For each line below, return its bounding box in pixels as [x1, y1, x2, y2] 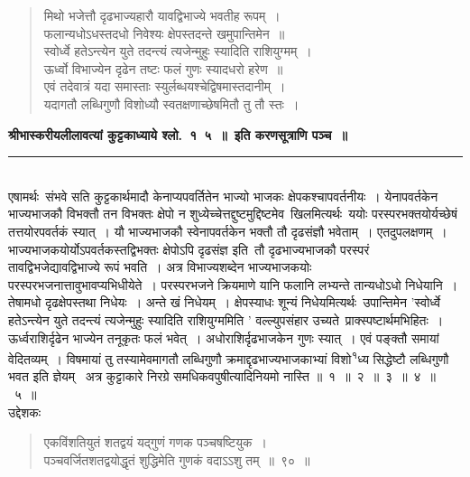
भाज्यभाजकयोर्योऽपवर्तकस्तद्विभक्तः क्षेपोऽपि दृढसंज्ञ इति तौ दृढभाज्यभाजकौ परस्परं [8, 239, 370, 258]
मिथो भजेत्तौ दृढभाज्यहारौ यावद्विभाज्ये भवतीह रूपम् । [43, 6, 281, 24]
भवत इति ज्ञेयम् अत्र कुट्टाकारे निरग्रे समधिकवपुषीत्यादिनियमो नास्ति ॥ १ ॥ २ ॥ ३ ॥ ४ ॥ [8, 367, 437, 386]
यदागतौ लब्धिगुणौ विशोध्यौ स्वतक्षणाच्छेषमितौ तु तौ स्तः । [43, 94, 300, 113]
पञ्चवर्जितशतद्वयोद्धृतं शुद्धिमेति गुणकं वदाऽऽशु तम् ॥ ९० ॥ [43, 450, 310, 469]
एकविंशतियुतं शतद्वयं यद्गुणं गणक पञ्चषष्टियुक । [43, 433, 267, 452]
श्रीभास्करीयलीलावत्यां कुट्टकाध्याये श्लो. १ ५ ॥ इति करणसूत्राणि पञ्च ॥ [8, 125, 347, 144]
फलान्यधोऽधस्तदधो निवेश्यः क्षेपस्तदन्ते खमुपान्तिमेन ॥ [43, 23, 285, 42]
